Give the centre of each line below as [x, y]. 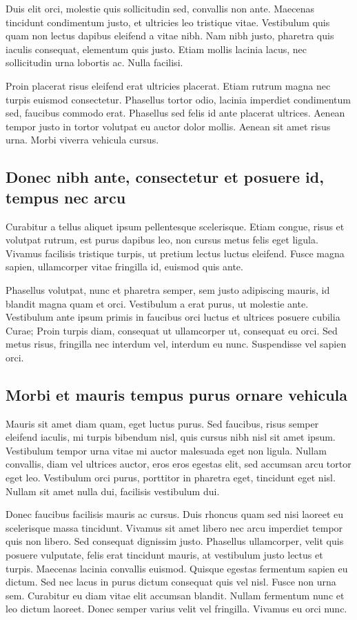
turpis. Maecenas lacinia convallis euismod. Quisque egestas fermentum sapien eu [177, 568]
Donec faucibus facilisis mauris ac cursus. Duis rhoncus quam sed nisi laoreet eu [175, 514]
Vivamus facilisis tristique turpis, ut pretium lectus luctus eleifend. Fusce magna [175, 253]
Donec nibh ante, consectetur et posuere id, [165, 177]
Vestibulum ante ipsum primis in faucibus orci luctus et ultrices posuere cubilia [173, 317]
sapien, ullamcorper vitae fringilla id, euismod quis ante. [124, 267]
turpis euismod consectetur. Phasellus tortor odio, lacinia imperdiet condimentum [178, 99]
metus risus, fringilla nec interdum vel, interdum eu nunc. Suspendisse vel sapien [176, 344]
